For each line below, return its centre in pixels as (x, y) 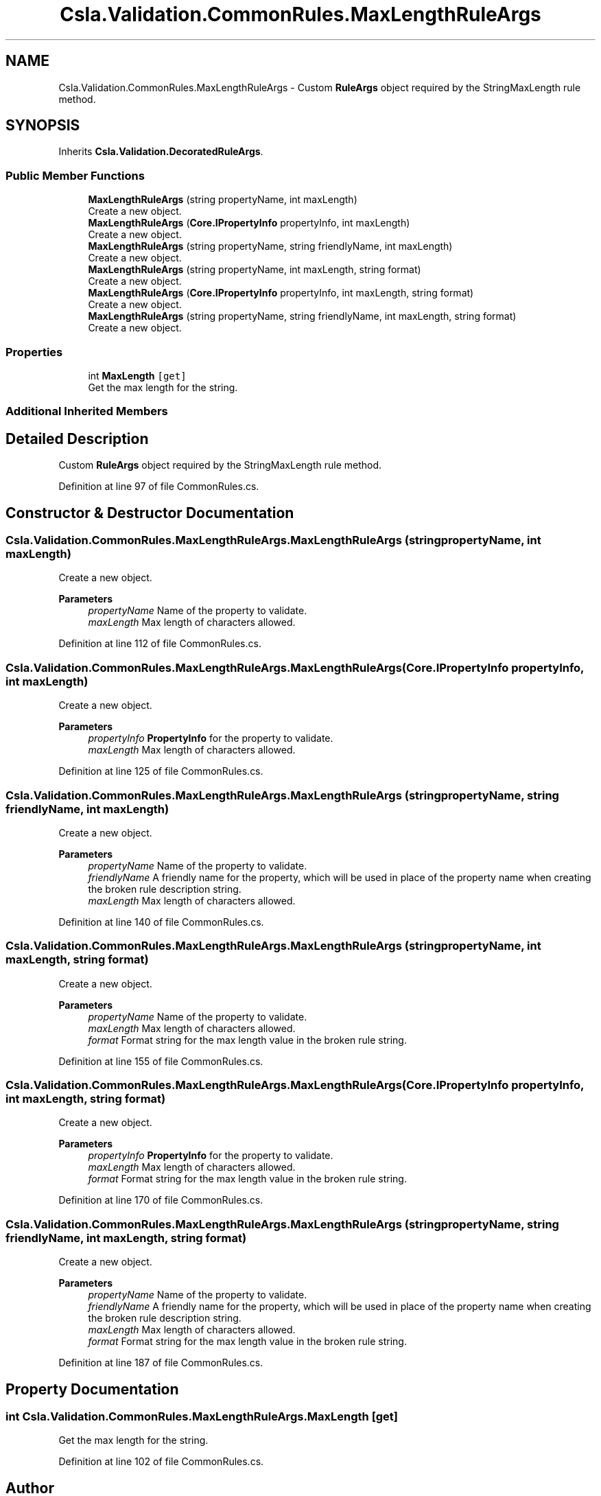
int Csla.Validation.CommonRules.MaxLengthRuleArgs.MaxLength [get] (202, 1416)
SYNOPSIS (43, 126)
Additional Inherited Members (87, 411)
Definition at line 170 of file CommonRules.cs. (161, 1200)
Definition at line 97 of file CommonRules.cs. (159, 487)
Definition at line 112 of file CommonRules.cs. (160, 644)
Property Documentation (92, 1389)
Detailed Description (77, 439)
